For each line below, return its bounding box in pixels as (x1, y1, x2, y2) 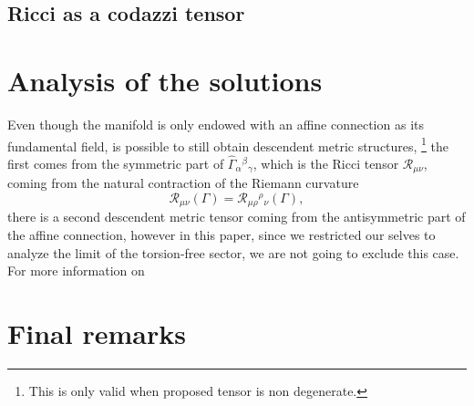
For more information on (7, 261, 145, 280)
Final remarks (7, 315, 186, 352)
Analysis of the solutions (7, 61, 323, 99)
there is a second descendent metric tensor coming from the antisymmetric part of (7, 207, 466, 226)
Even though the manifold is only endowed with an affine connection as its (7, 114, 424, 133)
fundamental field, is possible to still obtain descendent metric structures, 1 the (7, 133, 449, 155)
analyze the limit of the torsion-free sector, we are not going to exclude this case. (7, 243, 459, 262)
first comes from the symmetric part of (7, 153, 224, 172)
